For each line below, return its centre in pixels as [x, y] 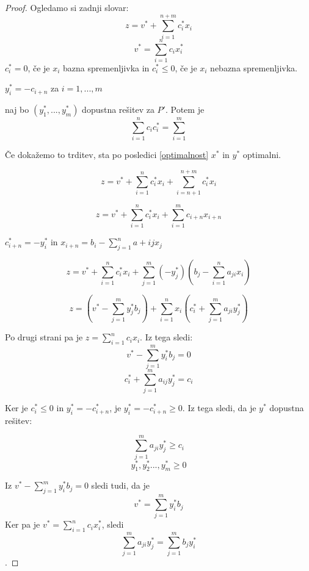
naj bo [17, 110]
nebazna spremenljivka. [254, 67]
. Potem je [185, 110]
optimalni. [262, 155]
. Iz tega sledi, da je [219, 408]
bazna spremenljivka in [106, 67]
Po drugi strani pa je [44, 337]
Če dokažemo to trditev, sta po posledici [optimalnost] [107, 155]
